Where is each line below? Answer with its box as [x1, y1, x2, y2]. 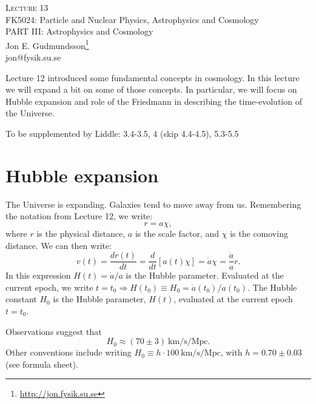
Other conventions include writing [5, 346, 132, 359]
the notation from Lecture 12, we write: [5, 210, 153, 222]
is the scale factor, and [135, 227, 220, 239]
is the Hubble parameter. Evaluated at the [126, 269, 284, 282]
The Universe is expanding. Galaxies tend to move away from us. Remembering [5, 197, 301, 210]
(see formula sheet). [5, 357, 78, 370]
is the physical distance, [36, 227, 126, 239]
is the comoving [230, 227, 288, 239]
